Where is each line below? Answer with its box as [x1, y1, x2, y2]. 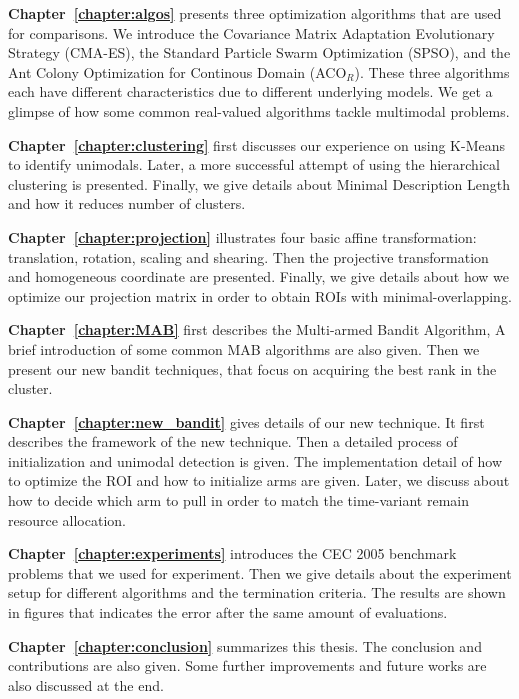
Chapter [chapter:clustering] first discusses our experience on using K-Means [8, 134, 506, 155]
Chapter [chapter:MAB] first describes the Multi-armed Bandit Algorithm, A [8, 319, 506, 340]
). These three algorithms [354, 61, 510, 82]
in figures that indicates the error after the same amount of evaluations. [8, 602, 448, 623]
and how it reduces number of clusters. [8, 193, 246, 214]
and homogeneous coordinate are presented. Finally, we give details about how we [8, 266, 510, 287]
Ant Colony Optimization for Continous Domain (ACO [8, 61, 347, 82]
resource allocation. [8, 509, 126, 530]
